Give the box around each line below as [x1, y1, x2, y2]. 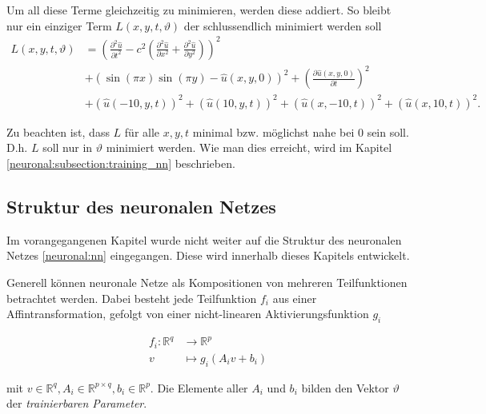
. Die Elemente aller [150, 379, 248, 396]
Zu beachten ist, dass [6, 123, 110, 140]
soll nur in [42, 139, 93, 156]
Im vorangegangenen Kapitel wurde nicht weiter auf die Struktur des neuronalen [6, 231, 402, 248]
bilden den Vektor [301, 379, 389, 396]
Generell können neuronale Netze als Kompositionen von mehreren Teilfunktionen [6, 273, 408, 290]
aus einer [272, 289, 317, 306]
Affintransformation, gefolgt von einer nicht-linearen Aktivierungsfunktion [6, 305, 369, 322]
